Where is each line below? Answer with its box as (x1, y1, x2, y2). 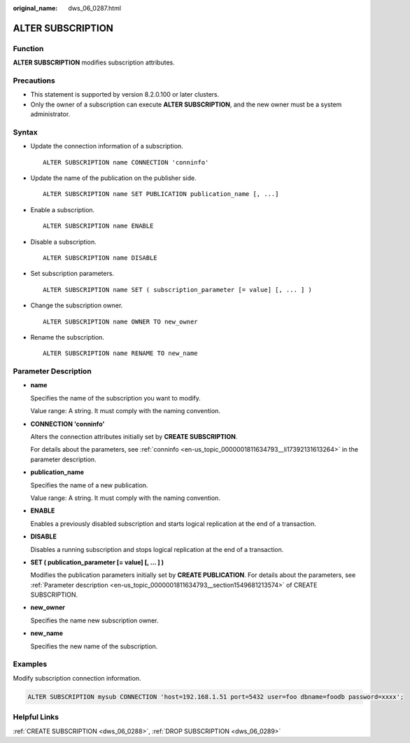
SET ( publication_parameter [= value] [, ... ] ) (30, 557, 164, 567)
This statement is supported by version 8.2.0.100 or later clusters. (30, 90, 220, 99)
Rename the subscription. (30, 333, 105, 341)
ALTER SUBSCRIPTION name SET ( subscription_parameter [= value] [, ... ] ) (43, 286, 313, 293)
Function (13, 43, 44, 53)
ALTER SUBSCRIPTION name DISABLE (43, 254, 157, 262)
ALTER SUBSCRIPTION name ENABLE (43, 222, 154, 230)
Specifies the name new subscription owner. (30, 616, 159, 625)
